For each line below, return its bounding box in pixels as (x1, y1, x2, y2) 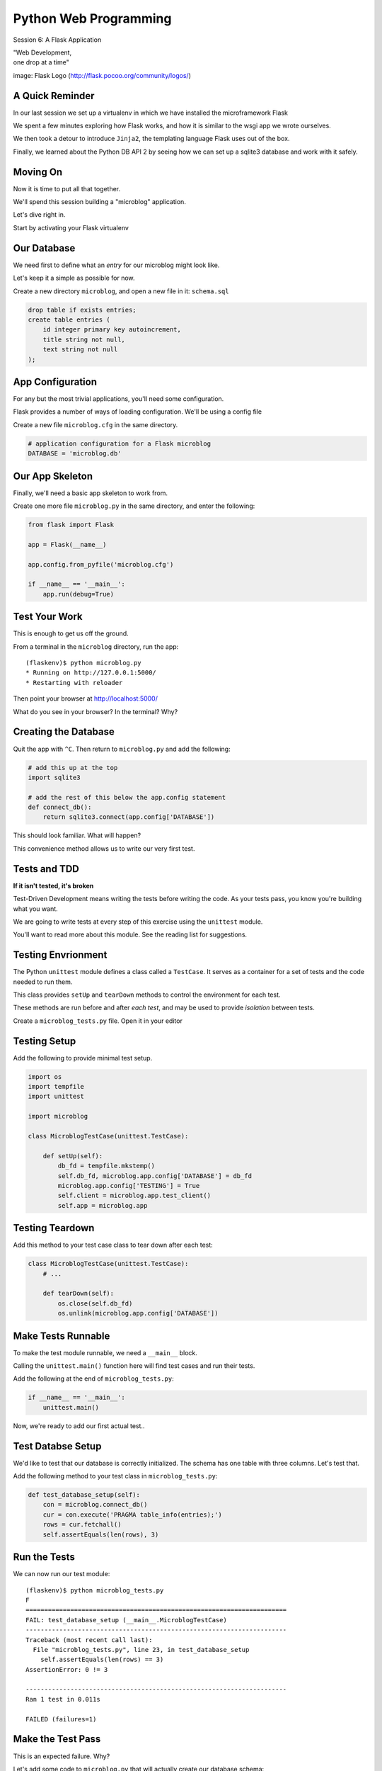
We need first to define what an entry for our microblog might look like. (13, 261, 220, 269)
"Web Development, (13, 48, 72, 57)
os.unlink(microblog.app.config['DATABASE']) (57, 1309, 219, 1318)
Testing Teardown (13, 1222, 95, 1234)
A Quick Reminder (13, 89, 95, 102)
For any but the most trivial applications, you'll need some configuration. (13, 395, 224, 403)
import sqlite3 (28, 773, 81, 781)
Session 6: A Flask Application (13, 35, 102, 44)
